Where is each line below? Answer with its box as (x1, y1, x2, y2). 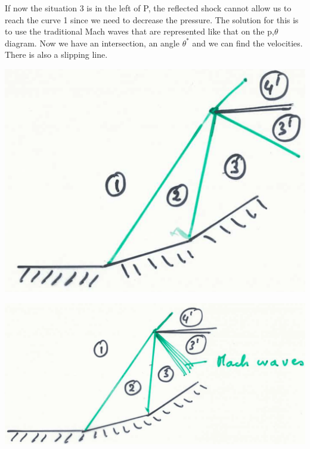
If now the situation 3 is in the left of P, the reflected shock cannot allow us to (5, 2, 292, 14)
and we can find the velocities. (192, 36, 303, 49)
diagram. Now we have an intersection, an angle (5, 36, 179, 49)
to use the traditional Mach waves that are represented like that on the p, (5, 25, 274, 38)
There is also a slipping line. (5, 48, 108, 61)
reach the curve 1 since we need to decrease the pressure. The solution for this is (5, 13, 299, 26)
